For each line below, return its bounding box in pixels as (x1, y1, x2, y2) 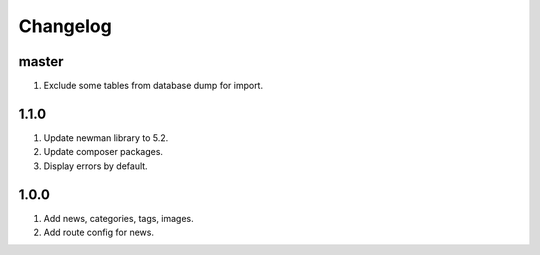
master (18, 53, 64, 70)
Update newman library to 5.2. (43, 131, 169, 144)
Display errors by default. (43, 160, 149, 172)
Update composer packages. (43, 146, 164, 158)
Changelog (18, 15, 112, 37)
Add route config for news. (43, 226, 155, 239)
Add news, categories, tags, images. (43, 212, 194, 224)
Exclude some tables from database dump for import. (43, 80, 264, 92)
